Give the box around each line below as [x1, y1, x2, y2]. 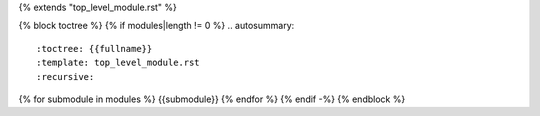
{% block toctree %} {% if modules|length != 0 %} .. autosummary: [18, 20, 295, 32]
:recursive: [36, 71, 95, 82]
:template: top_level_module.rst [36, 57, 200, 69]
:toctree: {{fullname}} [36, 43, 153, 54]
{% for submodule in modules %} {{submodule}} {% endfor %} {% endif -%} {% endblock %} [18, 93, 406, 105]
